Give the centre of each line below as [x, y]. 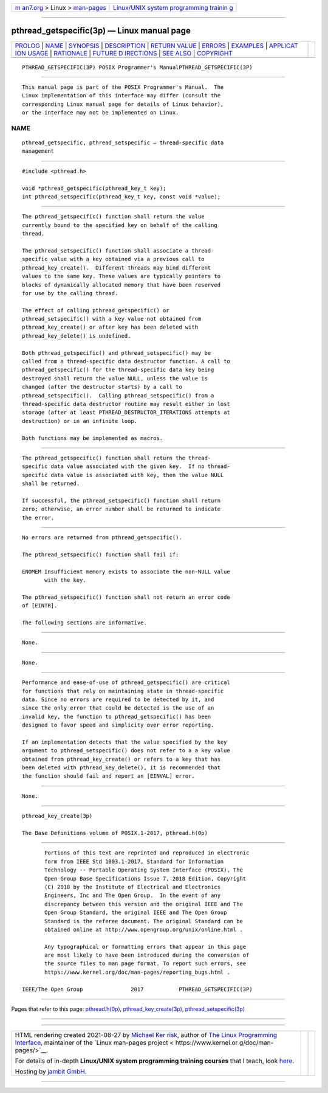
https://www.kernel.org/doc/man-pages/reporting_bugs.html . [137, 972]
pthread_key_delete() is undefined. [77, 336]
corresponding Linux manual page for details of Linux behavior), [123, 104]
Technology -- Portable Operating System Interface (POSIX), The [144, 870]
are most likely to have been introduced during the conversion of [147, 955]
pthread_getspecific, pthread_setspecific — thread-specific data [123, 143]
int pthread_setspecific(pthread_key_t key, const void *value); [121, 197]
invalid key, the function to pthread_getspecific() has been [117, 716]
